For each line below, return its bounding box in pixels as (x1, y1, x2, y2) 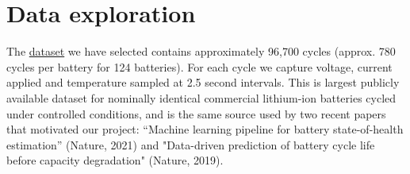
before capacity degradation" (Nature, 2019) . (6, 152, 224, 168)
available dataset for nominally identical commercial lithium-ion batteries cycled (6, 89, 397, 106)
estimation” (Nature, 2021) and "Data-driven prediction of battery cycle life (6, 136, 375, 153)
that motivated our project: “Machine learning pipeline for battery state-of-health (6, 121, 404, 137)
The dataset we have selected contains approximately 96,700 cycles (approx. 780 (6, 43, 396, 60)
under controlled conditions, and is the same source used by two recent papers (6, 105, 386, 122)
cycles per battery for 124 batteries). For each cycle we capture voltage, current (6, 58, 393, 75)
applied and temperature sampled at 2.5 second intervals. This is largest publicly (6, 74, 400, 91)
